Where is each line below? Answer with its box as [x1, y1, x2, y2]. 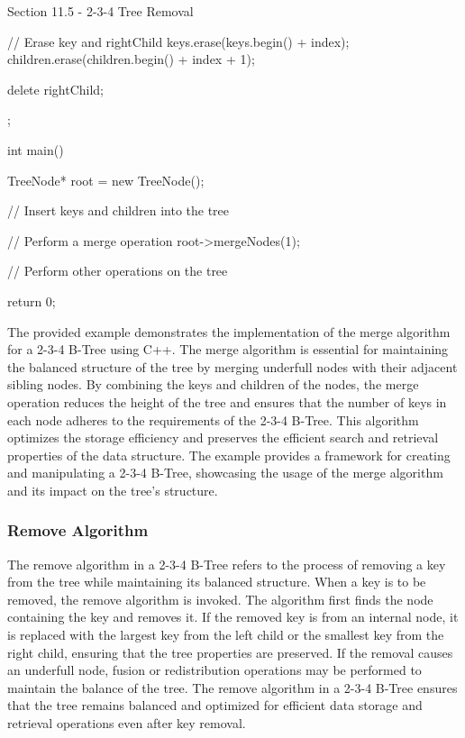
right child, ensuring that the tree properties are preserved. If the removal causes [7, 642, 453, 661]
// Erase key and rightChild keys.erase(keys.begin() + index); [7, 32, 350, 50]
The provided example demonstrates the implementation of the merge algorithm [7, 322, 451, 341]
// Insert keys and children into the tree [7, 201, 230, 220]
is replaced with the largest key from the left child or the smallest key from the [7, 625, 444, 644]
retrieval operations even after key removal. [7, 714, 246, 733]
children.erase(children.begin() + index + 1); [7, 50, 255, 68]
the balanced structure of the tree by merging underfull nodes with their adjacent [7, 357, 458, 376]
